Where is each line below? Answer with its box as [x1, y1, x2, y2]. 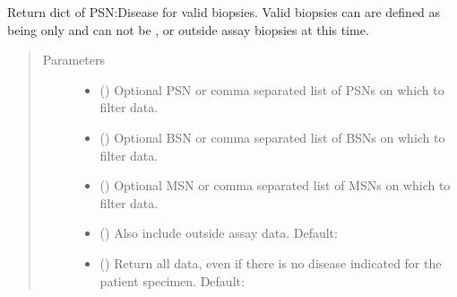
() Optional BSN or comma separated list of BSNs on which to [99, 127, 445, 146]
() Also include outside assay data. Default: [99, 223, 338, 242]
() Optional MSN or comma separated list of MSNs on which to [99, 176, 451, 195]
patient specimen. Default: [99, 271, 245, 290]
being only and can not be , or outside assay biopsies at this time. [7, 20, 369, 39]
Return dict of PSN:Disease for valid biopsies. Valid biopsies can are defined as [7, 3, 441, 21]
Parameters [42, 50, 105, 69]
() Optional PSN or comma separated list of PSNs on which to [99, 80, 444, 99]
